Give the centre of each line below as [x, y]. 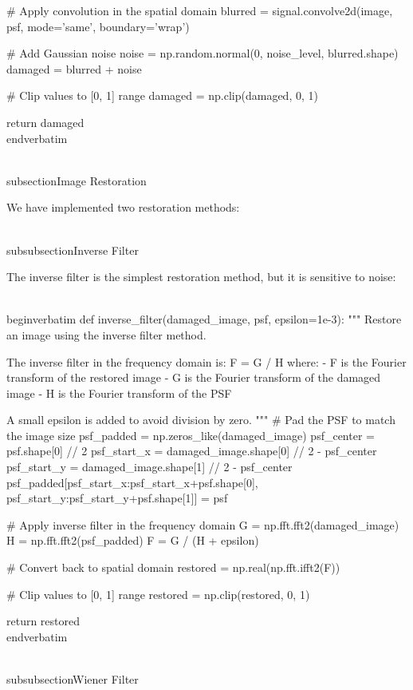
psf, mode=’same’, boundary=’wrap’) [98, 26]
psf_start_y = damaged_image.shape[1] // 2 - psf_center [149, 467]
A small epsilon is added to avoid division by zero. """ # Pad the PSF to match [201, 420]
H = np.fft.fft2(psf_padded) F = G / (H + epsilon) [133, 540]
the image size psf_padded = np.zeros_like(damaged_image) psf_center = [191, 435]
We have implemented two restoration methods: [123, 207]
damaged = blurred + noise [74, 68]
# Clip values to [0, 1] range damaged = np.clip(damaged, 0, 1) [162, 95]
